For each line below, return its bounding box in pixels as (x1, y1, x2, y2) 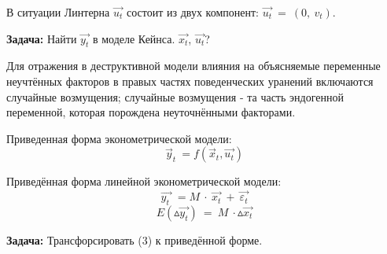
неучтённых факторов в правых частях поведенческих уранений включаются (6, 72, 374, 89)
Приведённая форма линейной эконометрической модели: (6, 173, 282, 190)
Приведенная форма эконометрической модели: (6, 130, 232, 146)
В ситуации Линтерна (6, 4, 110, 20)
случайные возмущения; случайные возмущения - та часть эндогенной (6, 88, 344, 105)
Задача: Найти (6, 30, 77, 46)
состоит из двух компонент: (127, 4, 259, 20)
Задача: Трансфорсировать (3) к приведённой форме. (6, 231, 263, 248)
